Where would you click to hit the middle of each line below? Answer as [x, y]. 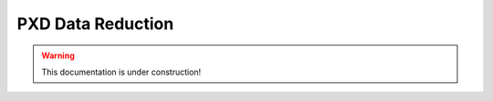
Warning [58, 56]
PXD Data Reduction [95, 24]
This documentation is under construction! [121, 72]
